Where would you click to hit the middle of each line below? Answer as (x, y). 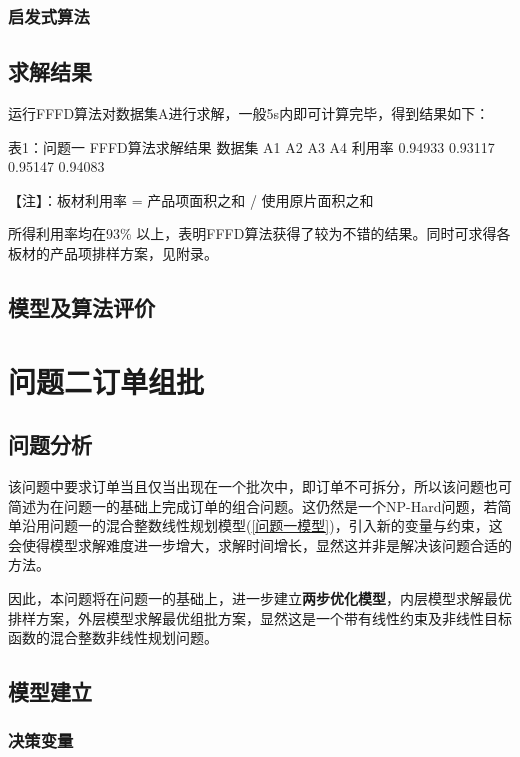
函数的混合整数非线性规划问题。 (113, 637)
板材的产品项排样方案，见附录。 (113, 253)
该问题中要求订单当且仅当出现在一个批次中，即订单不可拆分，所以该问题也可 (260, 485)
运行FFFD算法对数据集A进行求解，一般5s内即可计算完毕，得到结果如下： (249, 113)
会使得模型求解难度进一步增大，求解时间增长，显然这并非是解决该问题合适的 (260, 544)
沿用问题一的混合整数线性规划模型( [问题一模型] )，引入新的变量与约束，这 (262, 525)
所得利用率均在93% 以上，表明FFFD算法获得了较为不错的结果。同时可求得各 (259, 233)
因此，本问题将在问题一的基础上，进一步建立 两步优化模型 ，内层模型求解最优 (260, 597)
